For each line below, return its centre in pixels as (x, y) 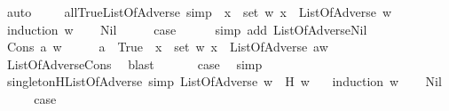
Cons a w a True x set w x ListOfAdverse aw (167, 47)
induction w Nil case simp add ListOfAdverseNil (187, 29)
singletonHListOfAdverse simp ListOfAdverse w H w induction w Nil (224, 81)
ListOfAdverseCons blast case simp (134, 63)
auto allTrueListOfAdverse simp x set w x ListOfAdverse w (199, 12)
